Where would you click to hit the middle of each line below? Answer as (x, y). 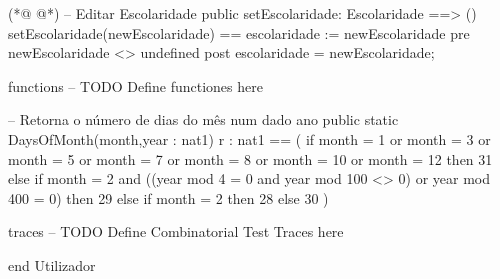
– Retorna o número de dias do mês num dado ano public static (203, 119)
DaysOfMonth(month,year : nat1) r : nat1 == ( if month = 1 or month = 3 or (249, 138)
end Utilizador (52, 264)
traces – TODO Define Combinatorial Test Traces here (176, 231)
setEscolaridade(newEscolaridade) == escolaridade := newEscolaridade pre (239, 32)
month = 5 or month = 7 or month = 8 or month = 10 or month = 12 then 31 (250, 158)
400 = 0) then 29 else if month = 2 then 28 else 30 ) (168, 197)
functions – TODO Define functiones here (135, 85)
